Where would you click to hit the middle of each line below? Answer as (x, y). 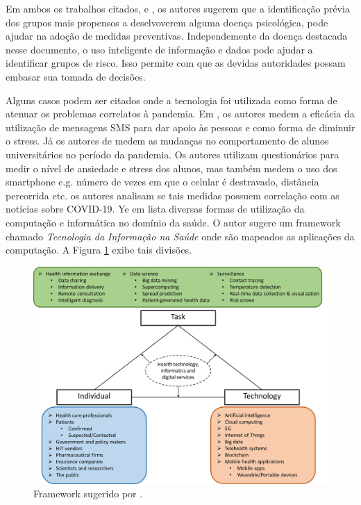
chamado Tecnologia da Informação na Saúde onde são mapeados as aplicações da (180, 236)
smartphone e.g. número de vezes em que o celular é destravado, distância (162, 182)
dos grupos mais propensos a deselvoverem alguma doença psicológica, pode (167, 22)
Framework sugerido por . (88, 494)
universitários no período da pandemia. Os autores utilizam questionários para (173, 154)
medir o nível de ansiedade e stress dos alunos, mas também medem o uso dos (171, 168)
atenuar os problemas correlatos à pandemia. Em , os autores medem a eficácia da (180, 114)
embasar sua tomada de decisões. (76, 76)
